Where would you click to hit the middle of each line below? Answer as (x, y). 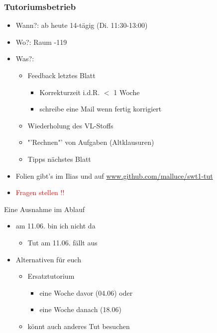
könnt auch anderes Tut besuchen (79, 326)
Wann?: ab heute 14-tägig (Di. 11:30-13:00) (82, 25)
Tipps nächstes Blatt (59, 159)
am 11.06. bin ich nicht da (55, 226)
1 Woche (127, 92)
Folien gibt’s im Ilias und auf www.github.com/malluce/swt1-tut (114, 175)
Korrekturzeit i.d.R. (70, 92)
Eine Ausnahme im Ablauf (45, 209)
